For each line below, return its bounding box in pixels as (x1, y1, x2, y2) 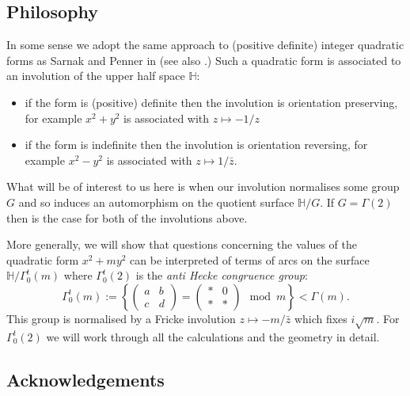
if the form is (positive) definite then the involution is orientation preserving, (25, 93, 398, 110)
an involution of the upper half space (6, 67, 185, 84)
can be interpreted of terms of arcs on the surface (130, 251, 370, 268)
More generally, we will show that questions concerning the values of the (6, 236, 357, 253)
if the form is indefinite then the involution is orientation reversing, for (25, 136, 368, 153)
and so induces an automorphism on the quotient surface (18, 193, 294, 210)
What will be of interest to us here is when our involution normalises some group (6, 178, 400, 195)
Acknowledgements (6, 367, 165, 391)
